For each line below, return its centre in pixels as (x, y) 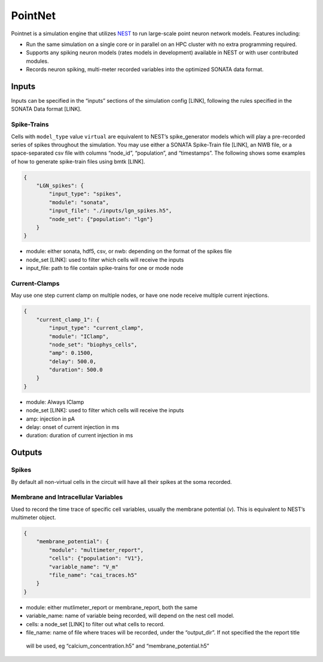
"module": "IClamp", (79, 336)
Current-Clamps (35, 283)
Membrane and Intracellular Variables (67, 497)
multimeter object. (33, 517)
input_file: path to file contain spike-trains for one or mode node (105, 268)
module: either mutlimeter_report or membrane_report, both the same (112, 607)
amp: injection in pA (50, 419)
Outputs (27, 453)
